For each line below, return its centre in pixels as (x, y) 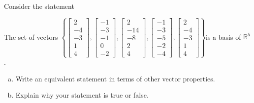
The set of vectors (31, 37)
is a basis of (223, 37)
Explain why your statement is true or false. (82, 95)
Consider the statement (39, 6)
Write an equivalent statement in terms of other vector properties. (115, 78)
